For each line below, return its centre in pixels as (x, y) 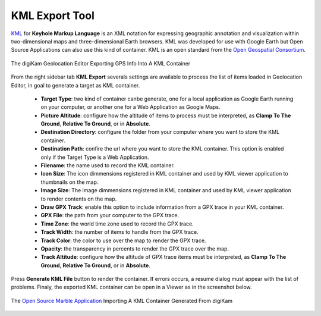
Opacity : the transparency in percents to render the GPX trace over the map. (135, 248)
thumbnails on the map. (70, 182)
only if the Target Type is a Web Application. (95, 157)
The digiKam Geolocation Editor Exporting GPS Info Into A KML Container (101, 63)
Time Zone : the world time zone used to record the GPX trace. (117, 224)
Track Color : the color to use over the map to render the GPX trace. (123, 240)
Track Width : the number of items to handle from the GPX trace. (119, 232)
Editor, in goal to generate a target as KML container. (75, 85)
